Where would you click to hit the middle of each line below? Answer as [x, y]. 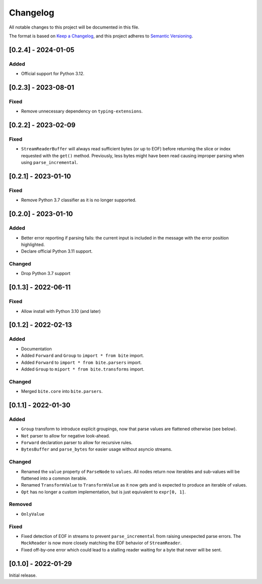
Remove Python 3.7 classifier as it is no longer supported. [79, 200]
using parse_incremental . [50, 162]
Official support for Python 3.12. [53, 74]
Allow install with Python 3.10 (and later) [61, 311]
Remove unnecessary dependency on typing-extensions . [82, 111]
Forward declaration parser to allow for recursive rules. [77, 442]
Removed [20, 504]
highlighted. [33, 244]
